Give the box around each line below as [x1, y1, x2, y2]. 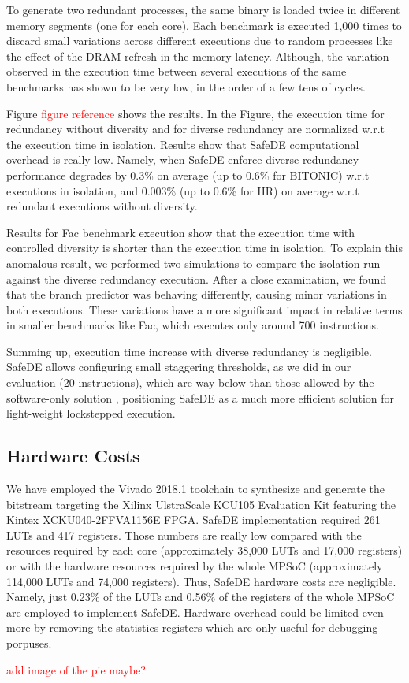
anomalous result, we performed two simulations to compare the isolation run [6, 254, 381, 271]
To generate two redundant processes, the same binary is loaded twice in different [6, 2, 400, 17]
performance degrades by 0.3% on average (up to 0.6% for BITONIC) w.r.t [6, 166, 370, 183]
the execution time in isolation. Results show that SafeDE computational [6, 135, 359, 152]
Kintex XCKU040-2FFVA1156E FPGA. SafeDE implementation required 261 [6, 511, 381, 528]
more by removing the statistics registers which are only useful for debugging [6, 619, 378, 636]
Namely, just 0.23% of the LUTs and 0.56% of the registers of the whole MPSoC [6, 588, 395, 605]
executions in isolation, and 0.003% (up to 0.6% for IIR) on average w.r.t [6, 182, 359, 199]
